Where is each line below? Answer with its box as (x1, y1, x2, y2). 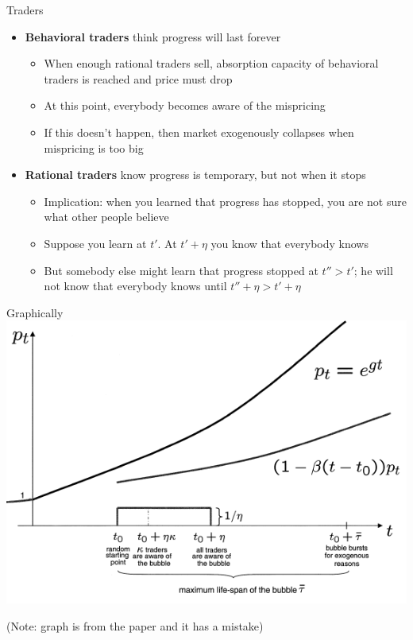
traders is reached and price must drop (44, 70, 233, 87)
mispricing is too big (44, 139, 144, 156)
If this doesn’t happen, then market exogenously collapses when (44, 123, 354, 140)
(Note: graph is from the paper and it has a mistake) (6, 617, 264, 634)
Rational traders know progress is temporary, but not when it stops (25, 166, 366, 183)
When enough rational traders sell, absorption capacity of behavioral (44, 55, 379, 72)
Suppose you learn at (44, 235, 147, 251)
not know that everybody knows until (44, 277, 227, 294)
